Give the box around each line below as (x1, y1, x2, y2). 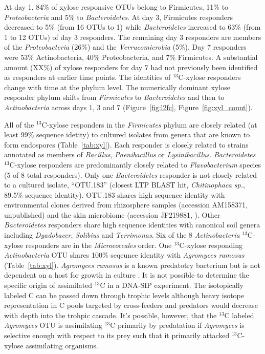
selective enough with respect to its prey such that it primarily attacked (4, 330, 230, 340)
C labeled (224, 309, 254, 320)
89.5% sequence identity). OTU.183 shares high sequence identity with (4, 189, 225, 200)
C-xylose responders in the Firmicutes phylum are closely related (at (41, 119, 257, 130)
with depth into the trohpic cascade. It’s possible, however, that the (4, 309, 217, 320)
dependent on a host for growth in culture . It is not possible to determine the (4, 269, 249, 280)
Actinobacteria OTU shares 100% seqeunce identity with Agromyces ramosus (4, 249, 245, 260)
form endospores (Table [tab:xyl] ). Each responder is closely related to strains (4, 139, 249, 150)
